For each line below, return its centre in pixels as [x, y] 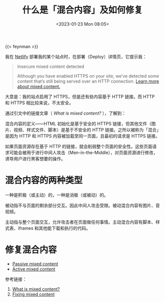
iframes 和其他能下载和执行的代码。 [54, 228]
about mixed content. [39, 86]
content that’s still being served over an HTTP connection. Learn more [88, 81]
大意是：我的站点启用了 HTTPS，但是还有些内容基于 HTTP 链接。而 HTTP [80, 96]
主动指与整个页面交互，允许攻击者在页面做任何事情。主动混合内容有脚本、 [80, 222]
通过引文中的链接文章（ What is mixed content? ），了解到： [66, 113]
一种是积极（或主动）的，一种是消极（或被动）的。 [57, 195]
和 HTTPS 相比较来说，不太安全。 [39, 103]
